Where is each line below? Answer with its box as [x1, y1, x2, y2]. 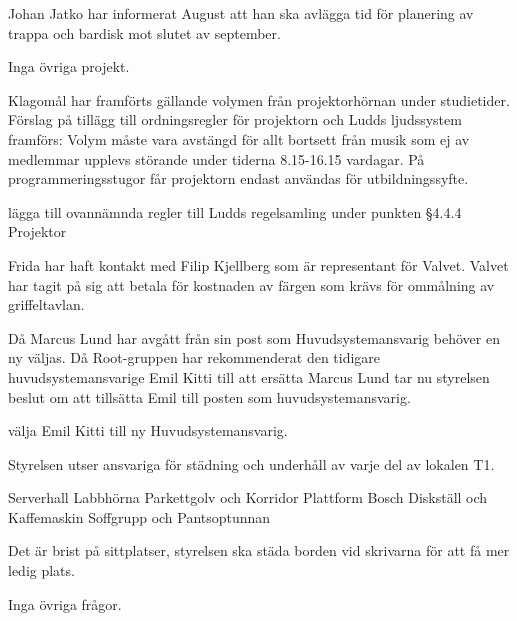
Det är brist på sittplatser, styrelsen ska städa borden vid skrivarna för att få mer [8, 540, 510, 561]
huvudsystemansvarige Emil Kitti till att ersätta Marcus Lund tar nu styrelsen [8, 366, 490, 387]
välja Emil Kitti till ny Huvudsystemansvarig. [8, 420, 288, 441]
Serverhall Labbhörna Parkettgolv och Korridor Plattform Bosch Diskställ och [8, 487, 488, 508]
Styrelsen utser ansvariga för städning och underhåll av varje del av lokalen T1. [8, 453, 495, 474]
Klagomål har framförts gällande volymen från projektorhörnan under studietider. [8, 89, 510, 110]
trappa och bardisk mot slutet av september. [8, 22, 281, 43]
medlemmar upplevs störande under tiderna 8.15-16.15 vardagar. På [8, 148, 425, 169]
